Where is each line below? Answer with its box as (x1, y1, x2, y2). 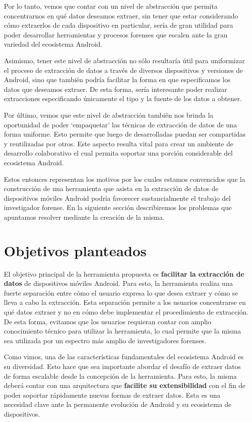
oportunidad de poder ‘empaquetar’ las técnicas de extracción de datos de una (4, 119, 237, 129)
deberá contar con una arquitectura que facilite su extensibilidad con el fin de (4, 380, 246, 390)
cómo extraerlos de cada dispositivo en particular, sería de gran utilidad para (4, 20, 233, 30)
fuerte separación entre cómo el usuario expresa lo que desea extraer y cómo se (4, 287, 238, 298)
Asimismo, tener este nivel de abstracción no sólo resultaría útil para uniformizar (4, 55, 245, 65)
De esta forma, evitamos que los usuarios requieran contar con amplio (4, 316, 211, 326)
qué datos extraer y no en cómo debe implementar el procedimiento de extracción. (4, 306, 249, 316)
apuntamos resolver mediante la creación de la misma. (4, 211, 165, 222)
